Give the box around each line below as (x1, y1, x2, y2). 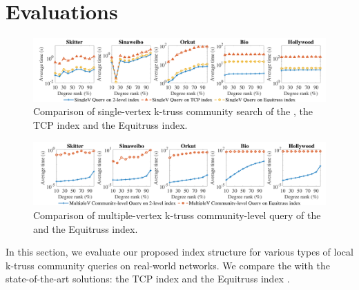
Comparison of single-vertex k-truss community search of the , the (33, 104, 313, 118)
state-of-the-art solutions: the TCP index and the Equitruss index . (6, 271, 290, 286)
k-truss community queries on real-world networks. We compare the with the (6, 258, 330, 272)
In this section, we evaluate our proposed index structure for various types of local (6, 245, 353, 259)
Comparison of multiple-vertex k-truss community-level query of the (33, 208, 321, 222)
